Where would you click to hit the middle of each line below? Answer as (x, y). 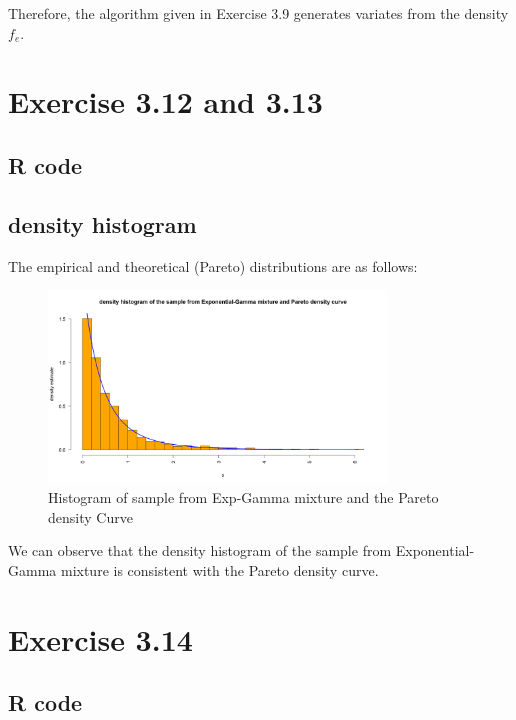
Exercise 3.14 (100, 638)
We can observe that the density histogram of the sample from (200, 550)
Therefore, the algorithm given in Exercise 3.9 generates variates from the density (258, 13)
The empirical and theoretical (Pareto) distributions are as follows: (213, 265)
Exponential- (435, 550)
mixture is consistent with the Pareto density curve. (219, 569)
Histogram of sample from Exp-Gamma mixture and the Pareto (243, 497)
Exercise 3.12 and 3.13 (165, 101)
